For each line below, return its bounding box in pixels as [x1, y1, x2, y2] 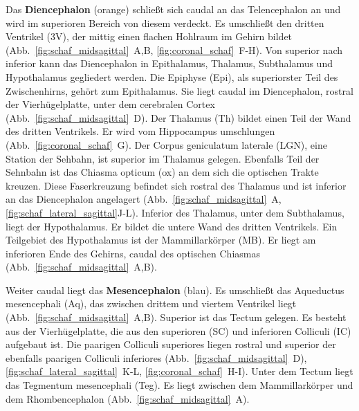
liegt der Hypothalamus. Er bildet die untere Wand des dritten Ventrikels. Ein [6, 219, 338, 233]
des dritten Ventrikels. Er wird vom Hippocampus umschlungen [6, 124, 275, 138]
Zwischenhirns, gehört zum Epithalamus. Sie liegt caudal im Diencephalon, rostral [6, 83, 353, 98]
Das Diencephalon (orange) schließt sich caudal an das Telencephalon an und [6, 2, 341, 16]
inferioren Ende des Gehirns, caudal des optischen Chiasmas [6, 246, 260, 260]
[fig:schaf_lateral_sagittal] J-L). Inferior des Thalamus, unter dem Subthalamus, [6, 205, 344, 219]
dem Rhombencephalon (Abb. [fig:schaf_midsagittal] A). [6, 391, 250, 405]
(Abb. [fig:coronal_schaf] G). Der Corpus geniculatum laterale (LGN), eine [6, 137, 327, 152]
